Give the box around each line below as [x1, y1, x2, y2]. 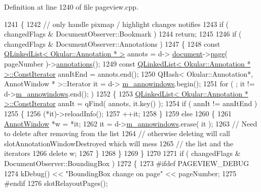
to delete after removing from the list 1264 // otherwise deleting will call [4, 128, 230, 139]
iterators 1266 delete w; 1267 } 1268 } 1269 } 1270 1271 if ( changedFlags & [4, 148, 241, 158]
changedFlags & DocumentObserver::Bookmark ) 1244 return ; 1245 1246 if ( [4, 28, 242, 39]
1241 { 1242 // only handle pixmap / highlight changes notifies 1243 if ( [4, 18, 229, 29]
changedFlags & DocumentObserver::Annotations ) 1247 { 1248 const [4, 38, 220, 49]
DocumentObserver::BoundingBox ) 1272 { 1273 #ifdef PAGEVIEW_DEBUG [4, 157, 249, 168]
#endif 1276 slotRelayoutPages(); [4, 178, 108, 188]
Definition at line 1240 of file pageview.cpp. [4, 2, 139, 12]
